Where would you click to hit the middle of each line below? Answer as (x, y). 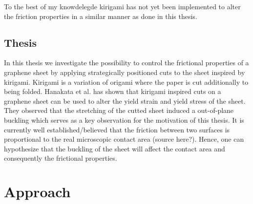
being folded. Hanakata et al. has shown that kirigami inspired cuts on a (113, 91)
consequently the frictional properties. (61, 158)
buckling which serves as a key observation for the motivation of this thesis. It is (124, 120)
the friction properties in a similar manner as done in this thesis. (101, 16)
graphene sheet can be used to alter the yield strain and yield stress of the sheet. (125, 101)
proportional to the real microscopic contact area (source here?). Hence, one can (124, 139)
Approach (37, 192)
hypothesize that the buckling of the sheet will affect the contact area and (115, 148)
